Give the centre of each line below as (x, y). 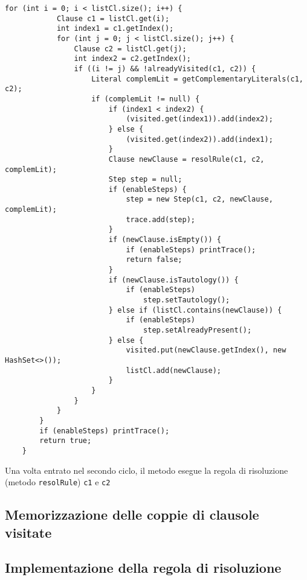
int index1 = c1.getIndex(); (115, 29)
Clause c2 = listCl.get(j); (130, 49)
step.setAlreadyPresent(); (198, 330)
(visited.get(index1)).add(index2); (199, 119)
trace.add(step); (160, 219)
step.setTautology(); (187, 300)
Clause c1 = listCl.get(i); (113, 18)
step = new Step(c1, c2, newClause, (199, 199)
